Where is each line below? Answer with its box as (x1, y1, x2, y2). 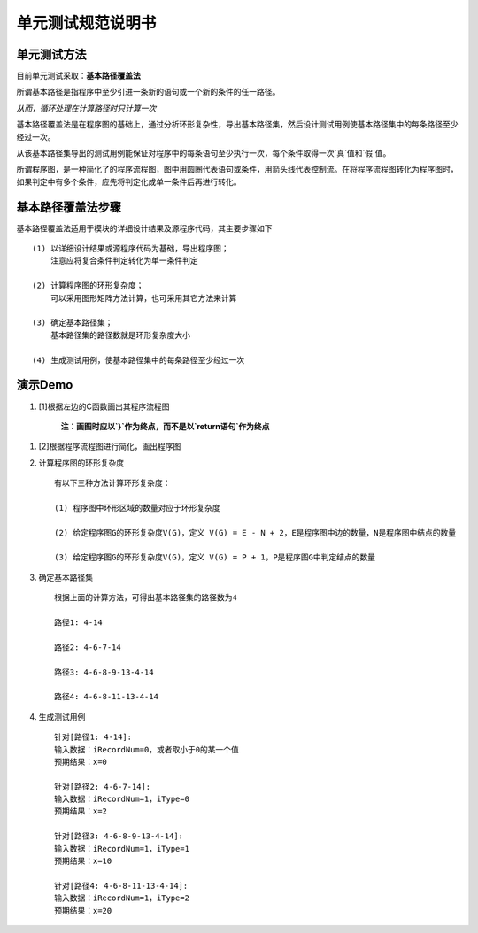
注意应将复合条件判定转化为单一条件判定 (50, 256, 198, 266)
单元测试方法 (16, 47, 87, 62)
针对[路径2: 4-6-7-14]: (54, 782, 151, 791)
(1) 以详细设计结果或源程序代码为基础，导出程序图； (32, 243, 229, 254)
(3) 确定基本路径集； (32, 318, 113, 328)
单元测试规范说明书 (16, 13, 157, 33)
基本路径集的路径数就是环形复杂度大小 (50, 330, 190, 340)
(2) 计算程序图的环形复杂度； (32, 281, 144, 291)
